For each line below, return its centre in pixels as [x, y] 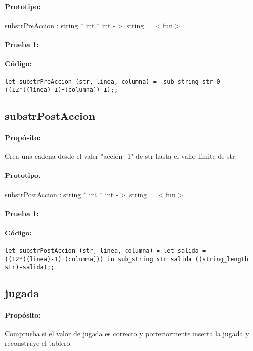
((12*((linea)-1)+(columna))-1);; [62, 90]
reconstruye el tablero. [39, 343]
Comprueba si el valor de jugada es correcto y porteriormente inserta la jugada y [127, 333]
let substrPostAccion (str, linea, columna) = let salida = [106, 251]
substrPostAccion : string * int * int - [62, 194]
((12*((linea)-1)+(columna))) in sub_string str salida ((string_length [126, 259]
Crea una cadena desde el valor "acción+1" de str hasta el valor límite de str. [121, 156]
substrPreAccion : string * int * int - [60, 25]
